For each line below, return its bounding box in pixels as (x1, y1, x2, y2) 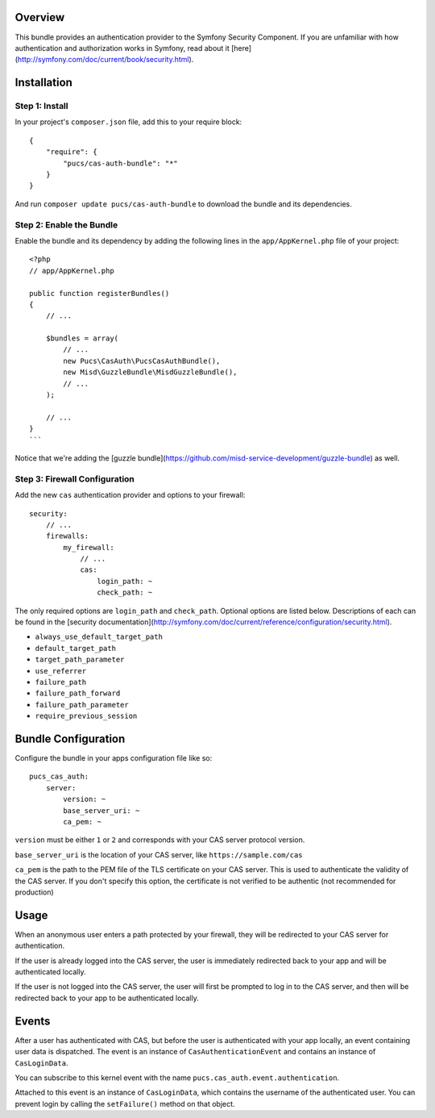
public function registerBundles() (29, 289, 170, 298)
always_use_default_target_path (35, 632, 163, 641)
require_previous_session (35, 711, 138, 721)
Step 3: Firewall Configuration (14, 473, 135, 484)
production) (14, 887, 54, 897)
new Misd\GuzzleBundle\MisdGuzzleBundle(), (63, 368, 238, 377)
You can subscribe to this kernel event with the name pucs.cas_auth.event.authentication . (14, 1073, 340, 1083)
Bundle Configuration (14, 732, 126, 745)
